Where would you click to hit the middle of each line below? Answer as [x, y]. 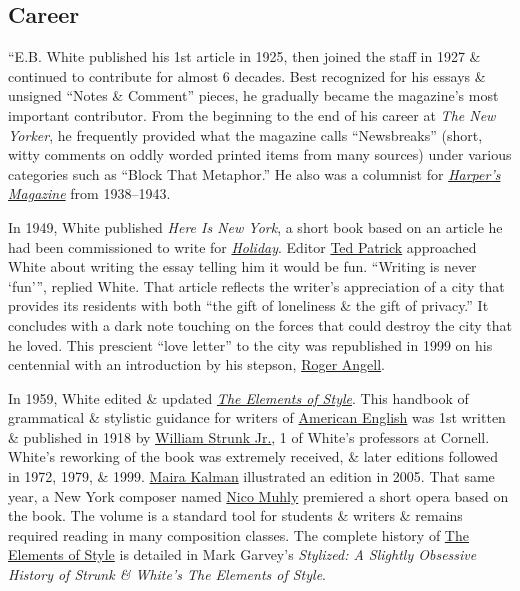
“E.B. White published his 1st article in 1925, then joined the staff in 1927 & [244, 56]
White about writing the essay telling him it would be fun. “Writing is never [242, 266]
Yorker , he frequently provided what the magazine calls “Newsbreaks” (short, [245, 134]
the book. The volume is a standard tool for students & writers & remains [235, 515]
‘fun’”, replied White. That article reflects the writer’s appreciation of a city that [256, 285]
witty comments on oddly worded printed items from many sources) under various [260, 154]
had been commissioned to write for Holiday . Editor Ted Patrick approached [242, 246]
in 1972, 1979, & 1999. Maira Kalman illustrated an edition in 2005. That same [251, 476]
